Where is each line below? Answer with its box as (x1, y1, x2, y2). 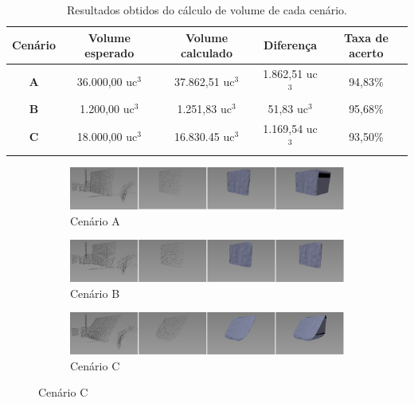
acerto (349, 45, 384, 61)
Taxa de (344, 29, 389, 45)
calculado (181, 45, 232, 61)
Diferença (264, 37, 318, 53)
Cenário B (70, 284, 120, 301)
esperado (84, 45, 135, 61)
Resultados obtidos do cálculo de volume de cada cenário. (66, 2, 347, 18)
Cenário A (70, 212, 120, 229)
